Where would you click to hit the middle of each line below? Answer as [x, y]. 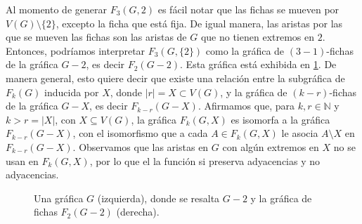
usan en [22, 160]
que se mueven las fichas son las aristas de [96, 37]
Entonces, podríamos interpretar [76, 50]
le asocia [300, 133]
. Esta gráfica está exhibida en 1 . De [258, 64]
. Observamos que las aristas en [141, 146]
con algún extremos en [271, 146]
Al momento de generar [56, 9]
